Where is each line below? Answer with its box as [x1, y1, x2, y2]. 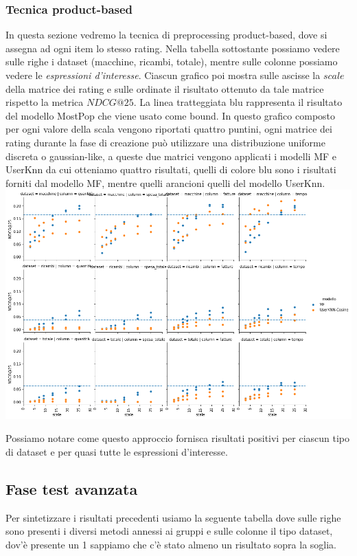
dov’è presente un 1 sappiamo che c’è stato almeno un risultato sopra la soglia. [5, 537, 336, 551]
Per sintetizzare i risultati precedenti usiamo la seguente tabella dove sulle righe [5, 510, 341, 524]
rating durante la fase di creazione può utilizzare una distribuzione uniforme [5, 135, 325, 149]
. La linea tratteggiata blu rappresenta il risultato [133, 95, 343, 109]
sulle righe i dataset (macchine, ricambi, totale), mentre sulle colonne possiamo [5, 54, 338, 69]
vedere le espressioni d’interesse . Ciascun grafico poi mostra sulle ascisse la [5, 68, 321, 82]
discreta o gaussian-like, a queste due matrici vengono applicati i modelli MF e [5, 148, 337, 163]
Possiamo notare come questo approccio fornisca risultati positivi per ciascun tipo [5, 431, 350, 445]
